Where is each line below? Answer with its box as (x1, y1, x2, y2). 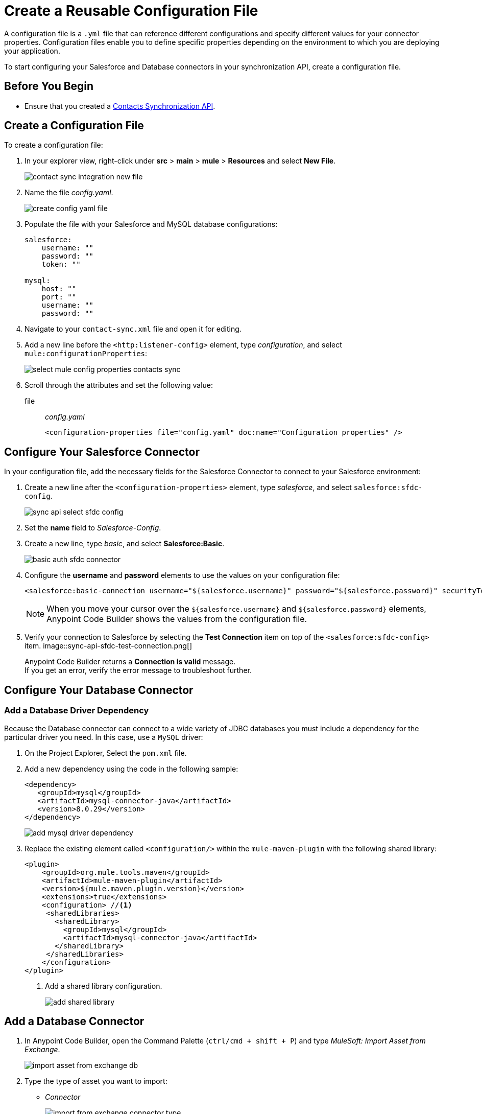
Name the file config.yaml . (25, 188, 113, 197)
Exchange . (25, 1045, 60, 1054)
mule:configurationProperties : (25, 349, 148, 358)
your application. (4, 46, 60, 55)
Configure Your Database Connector (4, 683, 194, 697)
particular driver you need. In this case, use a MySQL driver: (4, 732, 203, 741)
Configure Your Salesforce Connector (4, 445, 200, 458)
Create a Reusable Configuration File (4, 2, 258, 19)
